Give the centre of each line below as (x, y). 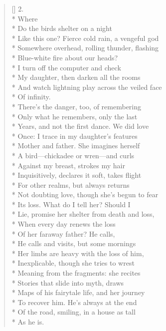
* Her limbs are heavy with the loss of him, (78, 253)
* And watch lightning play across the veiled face (87, 87)
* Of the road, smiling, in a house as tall (74, 312)
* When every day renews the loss (64, 224)
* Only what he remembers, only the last (75, 116)
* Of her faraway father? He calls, (63, 233)
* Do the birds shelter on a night (62, 28)
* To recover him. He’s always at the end (74, 302)
